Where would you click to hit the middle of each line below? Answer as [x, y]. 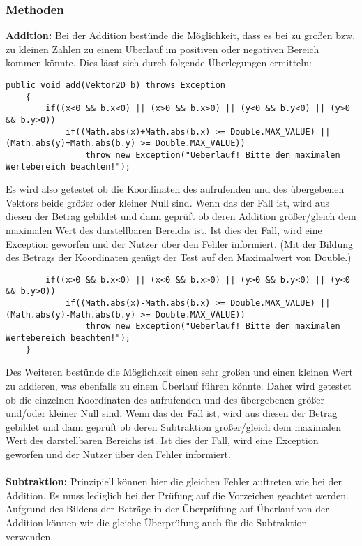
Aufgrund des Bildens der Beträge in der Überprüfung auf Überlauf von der [167, 509]
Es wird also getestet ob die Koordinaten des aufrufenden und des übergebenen [175, 189]
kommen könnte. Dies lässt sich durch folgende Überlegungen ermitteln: [159, 62]
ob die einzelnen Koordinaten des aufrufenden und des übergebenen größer [165, 399]
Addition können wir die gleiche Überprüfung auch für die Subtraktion [157, 522]
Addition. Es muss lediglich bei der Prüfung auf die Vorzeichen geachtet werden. [177, 495]
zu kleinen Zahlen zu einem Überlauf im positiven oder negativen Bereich [163, 49]
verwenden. [30, 536]
